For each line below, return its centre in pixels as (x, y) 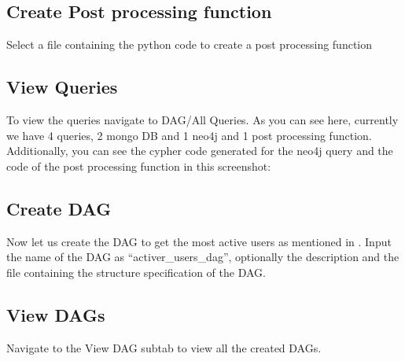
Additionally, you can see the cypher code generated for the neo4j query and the (200, 151)
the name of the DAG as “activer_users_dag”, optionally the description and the (203, 257)
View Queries (62, 87)
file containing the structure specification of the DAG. (136, 272)
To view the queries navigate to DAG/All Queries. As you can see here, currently (202, 120)
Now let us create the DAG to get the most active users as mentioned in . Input (199, 241)
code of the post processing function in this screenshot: (139, 166)
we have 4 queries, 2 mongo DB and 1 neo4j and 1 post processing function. (189, 135)
